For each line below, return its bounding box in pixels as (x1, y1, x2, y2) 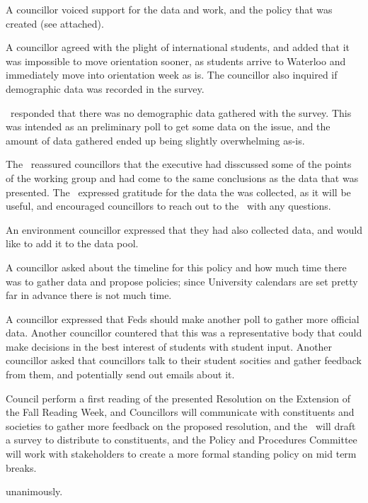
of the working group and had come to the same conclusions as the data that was (6, 170, 359, 185)
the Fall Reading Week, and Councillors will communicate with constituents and (6, 405, 355, 419)
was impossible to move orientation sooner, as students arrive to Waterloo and (6, 53, 346, 68)
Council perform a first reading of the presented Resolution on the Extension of (6, 390, 351, 405)
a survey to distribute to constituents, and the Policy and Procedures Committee (6, 432, 357, 447)
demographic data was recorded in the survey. (6, 81, 205, 96)
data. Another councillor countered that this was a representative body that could (6, 325, 362, 340)
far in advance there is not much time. (6, 288, 172, 303)
